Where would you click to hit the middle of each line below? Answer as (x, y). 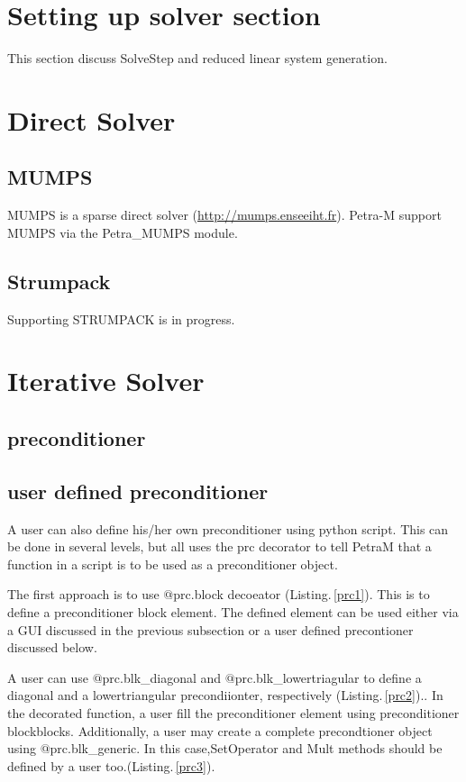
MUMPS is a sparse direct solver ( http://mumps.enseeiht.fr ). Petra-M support (224, 215)
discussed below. (52, 647)
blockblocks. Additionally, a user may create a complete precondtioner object (220, 730)
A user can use (48, 677)
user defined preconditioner (138, 491)
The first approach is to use (83, 594)
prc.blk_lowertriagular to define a (328, 677)
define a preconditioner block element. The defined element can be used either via (233, 612)
